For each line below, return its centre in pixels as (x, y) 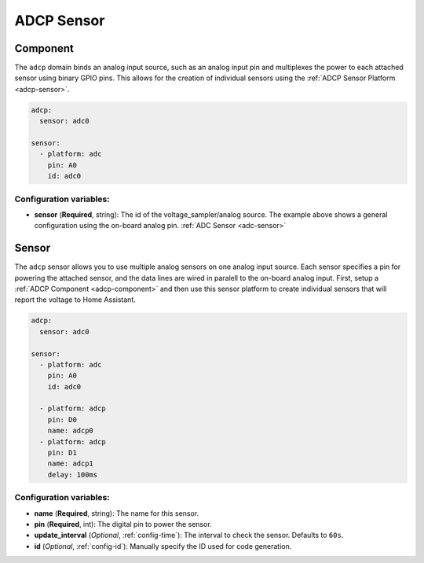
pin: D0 (62, 419)
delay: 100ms (73, 475)
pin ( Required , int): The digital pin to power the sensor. (123, 524)
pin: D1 (62, 453)
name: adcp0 (71, 431)
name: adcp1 (71, 464)
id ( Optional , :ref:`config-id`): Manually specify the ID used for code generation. (163, 546)
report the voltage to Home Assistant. (75, 300)
